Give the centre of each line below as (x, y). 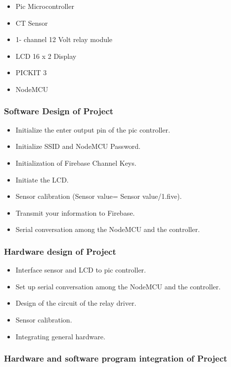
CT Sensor (32, 23)
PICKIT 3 (31, 72)
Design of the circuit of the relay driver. (76, 303)
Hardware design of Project (60, 251)
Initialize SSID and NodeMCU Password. (78, 146)
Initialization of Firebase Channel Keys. (76, 162)
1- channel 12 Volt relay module (64, 39)
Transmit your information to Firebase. (75, 212)
